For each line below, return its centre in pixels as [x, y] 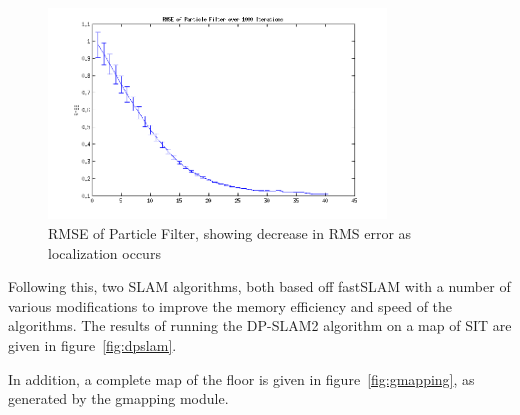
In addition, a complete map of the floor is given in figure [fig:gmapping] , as [241, 378]
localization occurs [104, 252]
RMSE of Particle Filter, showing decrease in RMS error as [230, 232]
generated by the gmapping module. [118, 398]
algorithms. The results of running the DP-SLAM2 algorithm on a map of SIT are [260, 325]
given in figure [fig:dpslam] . [92, 344]
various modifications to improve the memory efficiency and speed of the [230, 305]
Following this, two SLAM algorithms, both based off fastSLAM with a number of [259, 286]
